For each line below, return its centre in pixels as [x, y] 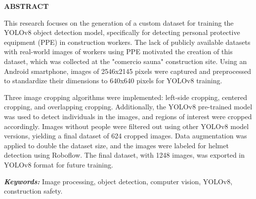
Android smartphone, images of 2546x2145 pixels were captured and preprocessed [128, 71]
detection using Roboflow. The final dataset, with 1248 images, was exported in [125, 155]
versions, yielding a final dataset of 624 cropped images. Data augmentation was [126, 136]
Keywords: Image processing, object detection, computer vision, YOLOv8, [118, 181]
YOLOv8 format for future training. [59, 164]
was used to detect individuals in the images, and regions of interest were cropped [128, 116]
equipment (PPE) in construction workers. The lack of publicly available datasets [127, 42]
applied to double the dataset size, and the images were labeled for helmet [116, 145]
